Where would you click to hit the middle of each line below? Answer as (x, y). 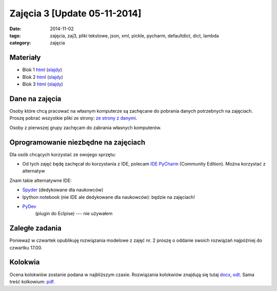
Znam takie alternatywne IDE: (41, 180)
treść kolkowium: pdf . (32, 281)
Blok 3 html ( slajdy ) (43, 84)
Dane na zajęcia (35, 99)
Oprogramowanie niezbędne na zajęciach (77, 142)
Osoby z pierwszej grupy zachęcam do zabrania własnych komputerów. (85, 128)
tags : (15, 35)
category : (20, 43)
